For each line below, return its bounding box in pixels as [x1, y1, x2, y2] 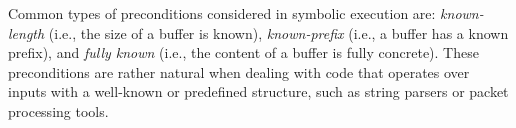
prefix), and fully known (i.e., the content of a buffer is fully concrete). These [8, 42, 479, 63]
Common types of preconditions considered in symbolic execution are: [8, 3, 436, 23]
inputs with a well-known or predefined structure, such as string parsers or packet [8, 81, 509, 102]
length [8, 22, 45, 43]
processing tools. [8, 100, 109, 121]
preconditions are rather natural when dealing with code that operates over [8, 61, 470, 82]
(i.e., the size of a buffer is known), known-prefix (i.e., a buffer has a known [48, 22, 509, 43]
